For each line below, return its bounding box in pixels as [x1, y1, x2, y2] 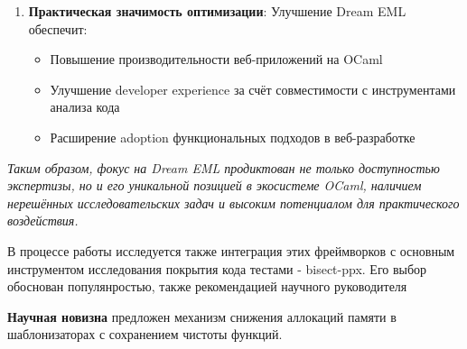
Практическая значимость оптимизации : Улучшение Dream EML [28, 2, 406, 20]
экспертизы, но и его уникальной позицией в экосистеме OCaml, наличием [7, 176, 422, 195]
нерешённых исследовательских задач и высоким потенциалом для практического [7, 193, 460, 212]
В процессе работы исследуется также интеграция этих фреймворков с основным [7, 241, 455, 260]
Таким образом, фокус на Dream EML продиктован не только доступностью [7, 158, 440, 177]
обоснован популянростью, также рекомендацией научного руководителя [7, 277, 407, 296]
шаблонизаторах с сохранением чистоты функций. [7, 325, 283, 344]
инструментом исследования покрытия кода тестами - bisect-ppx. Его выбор [7, 259, 427, 278]
